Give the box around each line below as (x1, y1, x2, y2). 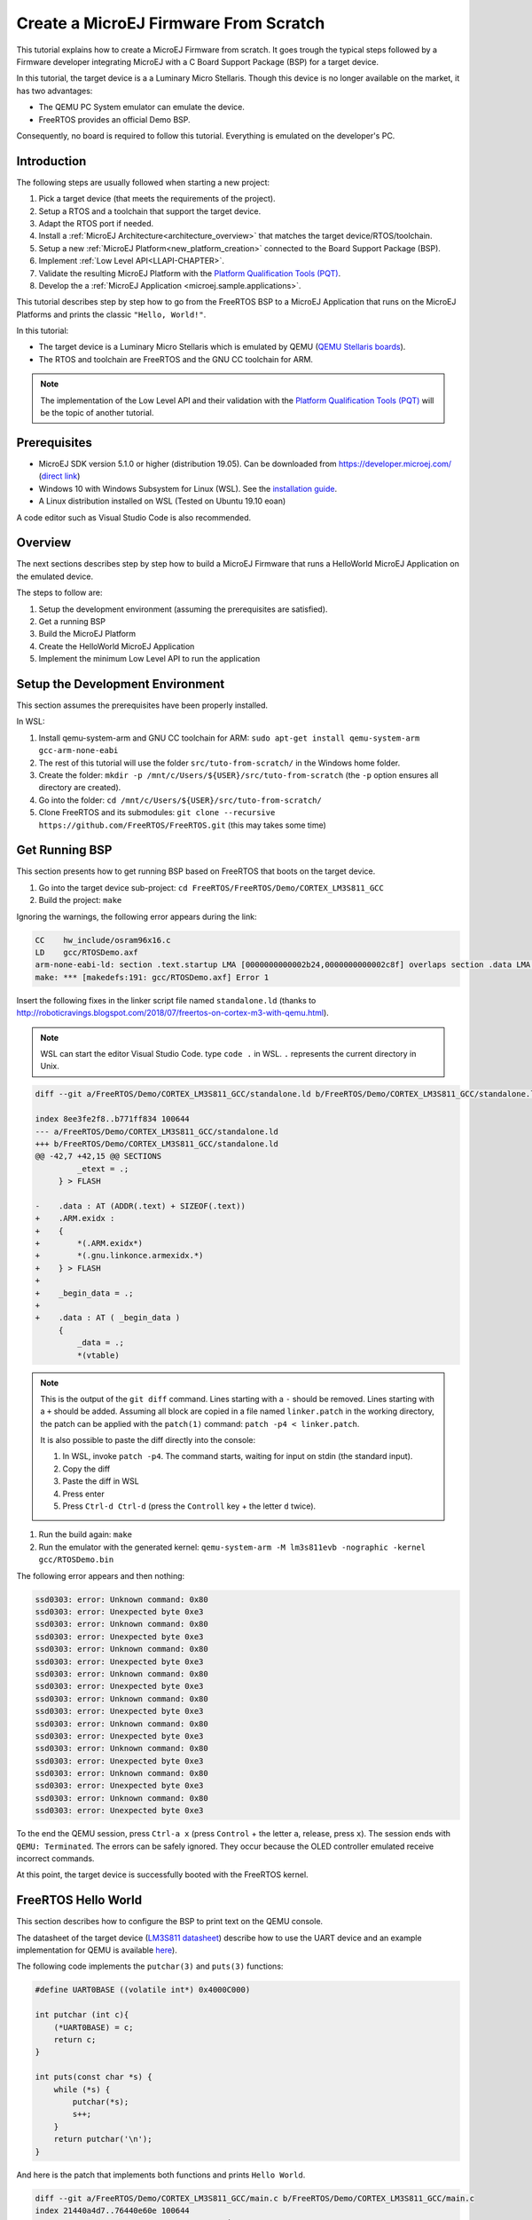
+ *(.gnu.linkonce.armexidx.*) (35, 1250, 204, 1261)
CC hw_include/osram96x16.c (35, 935, 172, 945)
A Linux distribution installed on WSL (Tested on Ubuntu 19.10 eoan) (38, 496, 286, 506)
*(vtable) (76, 1350, 120, 1360)
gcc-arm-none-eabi (38, 746, 119, 756)
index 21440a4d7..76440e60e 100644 (35, 2205, 190, 2216)
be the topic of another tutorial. (40, 408, 154, 418)
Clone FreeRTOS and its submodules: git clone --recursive (38, 807, 276, 818)
